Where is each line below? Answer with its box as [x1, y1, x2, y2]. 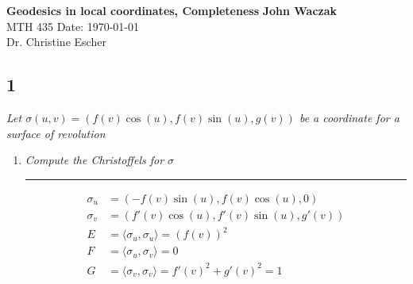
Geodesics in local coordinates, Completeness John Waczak [6, 2, 338, 18]
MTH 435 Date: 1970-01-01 [6, 17, 140, 34]
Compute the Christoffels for [25, 152, 164, 168]
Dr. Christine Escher [6, 33, 106, 50]
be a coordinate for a [299, 109, 399, 125]
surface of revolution [6, 125, 106, 141]
